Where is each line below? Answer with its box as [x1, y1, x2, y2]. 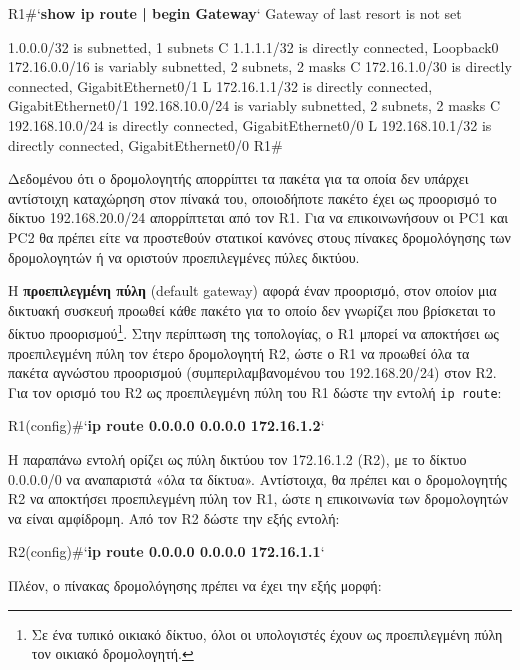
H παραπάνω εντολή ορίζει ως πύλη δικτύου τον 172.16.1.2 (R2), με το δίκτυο [8, 449, 467, 469]
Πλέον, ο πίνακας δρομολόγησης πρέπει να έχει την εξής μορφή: [8, 574, 382, 595]
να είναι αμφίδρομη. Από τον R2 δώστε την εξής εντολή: [8, 507, 340, 528]
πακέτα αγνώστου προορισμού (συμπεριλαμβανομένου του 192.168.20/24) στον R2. [8, 362, 497, 383]
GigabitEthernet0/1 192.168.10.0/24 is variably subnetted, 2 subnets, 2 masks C [8, 95, 501, 116]
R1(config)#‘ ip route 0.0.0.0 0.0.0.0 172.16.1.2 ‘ [8, 415, 325, 436]
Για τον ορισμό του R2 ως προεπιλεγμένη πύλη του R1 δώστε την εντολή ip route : [8, 381, 502, 402]
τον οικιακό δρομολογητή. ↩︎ [31, 643, 194, 664]
